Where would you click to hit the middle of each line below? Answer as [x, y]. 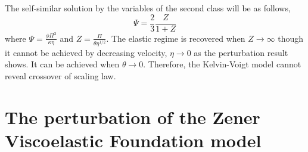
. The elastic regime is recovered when [176, 38]
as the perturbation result [241, 52]
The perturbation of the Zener [133, 117]
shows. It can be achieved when [62, 64]
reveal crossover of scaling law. [60, 76]
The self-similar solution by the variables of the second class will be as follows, [148, 8]
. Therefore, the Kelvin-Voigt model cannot [222, 64]
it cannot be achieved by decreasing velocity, [86, 52]
